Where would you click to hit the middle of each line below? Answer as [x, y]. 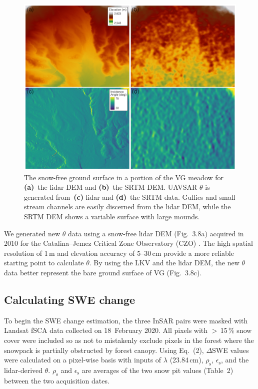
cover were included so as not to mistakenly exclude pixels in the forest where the [129, 340]
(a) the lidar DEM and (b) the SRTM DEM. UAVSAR [111, 187]
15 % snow [236, 330]
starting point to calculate [44, 263]
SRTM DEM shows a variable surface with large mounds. [112, 217]
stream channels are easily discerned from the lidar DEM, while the [127, 207]
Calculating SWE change [70, 299]
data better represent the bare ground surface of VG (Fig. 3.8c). [103, 273]
